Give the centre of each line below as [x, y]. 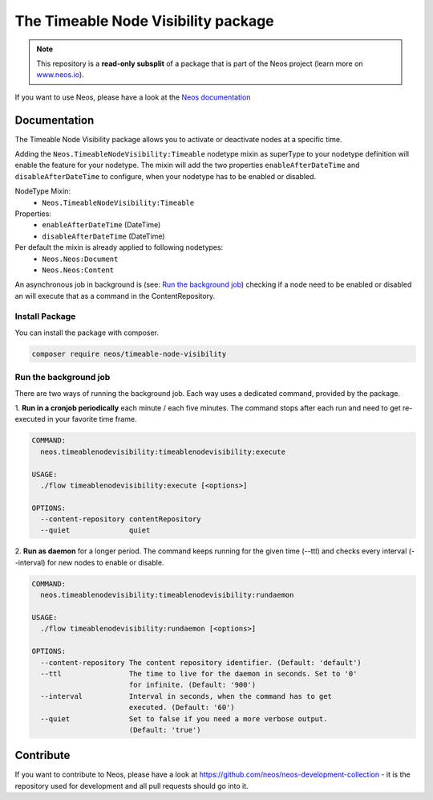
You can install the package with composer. [87, 333]
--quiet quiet [95, 531]
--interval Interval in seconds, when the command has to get [186, 696]
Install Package [45, 316]
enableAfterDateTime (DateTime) [101, 225]
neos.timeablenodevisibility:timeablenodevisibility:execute [163, 451]
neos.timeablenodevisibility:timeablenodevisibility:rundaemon [167, 595]
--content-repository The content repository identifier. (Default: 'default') [201, 662]
